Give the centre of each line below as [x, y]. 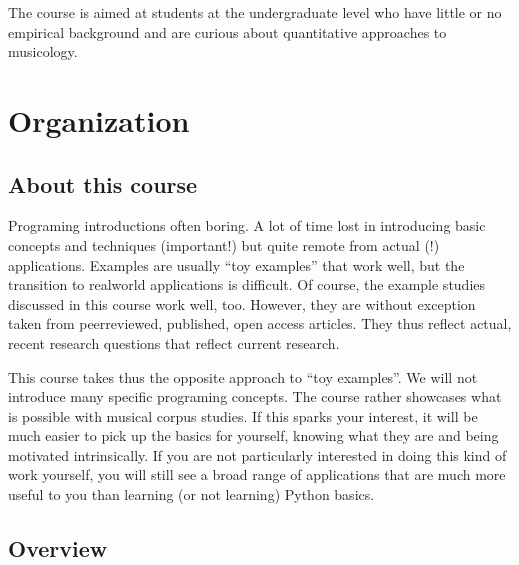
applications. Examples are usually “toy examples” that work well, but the [236, 264]
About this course [103, 183]
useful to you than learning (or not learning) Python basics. [191, 494]
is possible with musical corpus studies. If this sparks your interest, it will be [243, 415]
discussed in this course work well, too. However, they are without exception [242, 303]
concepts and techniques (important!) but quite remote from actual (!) [224, 244]
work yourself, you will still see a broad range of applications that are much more [257, 474]
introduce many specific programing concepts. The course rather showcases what [255, 396]
